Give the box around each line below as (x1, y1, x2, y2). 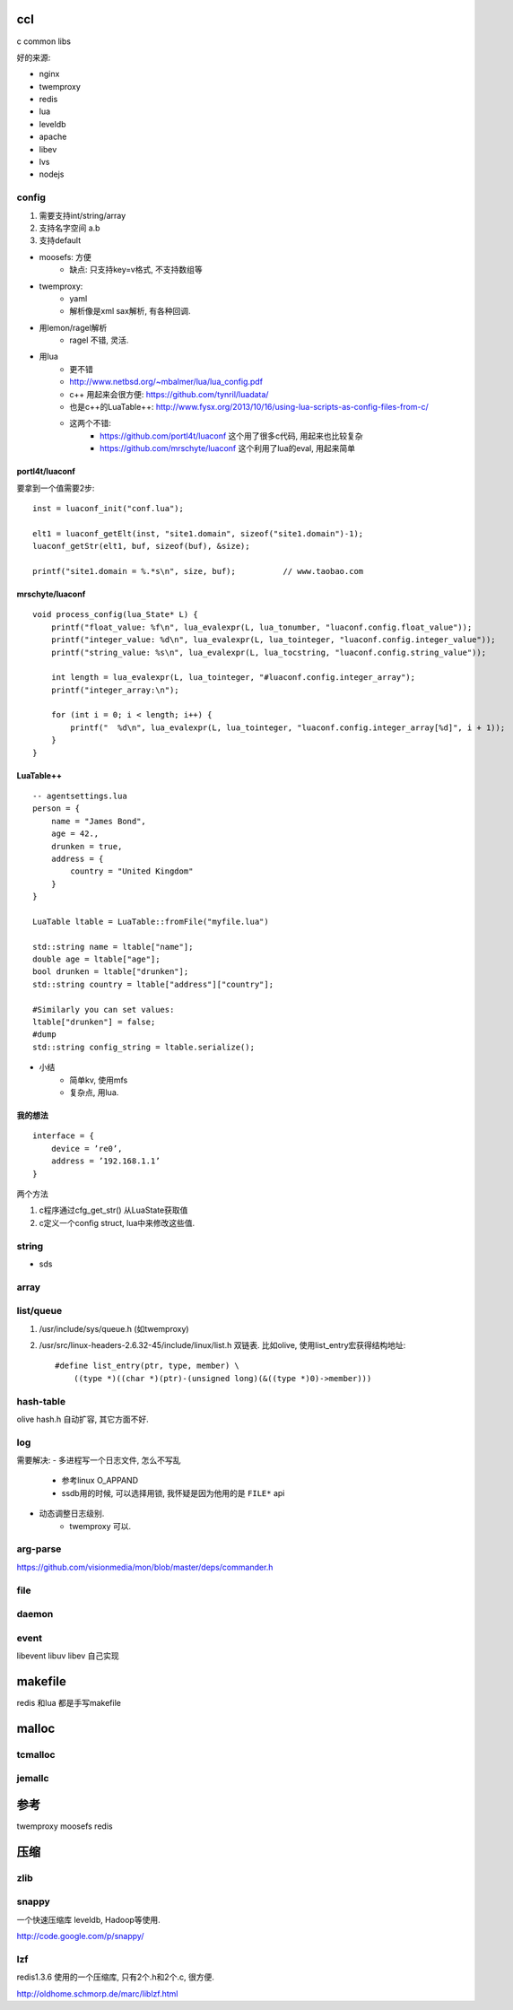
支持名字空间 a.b (39, 222, 100, 233)
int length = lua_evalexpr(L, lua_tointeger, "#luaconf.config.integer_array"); (50, 673, 416, 683)
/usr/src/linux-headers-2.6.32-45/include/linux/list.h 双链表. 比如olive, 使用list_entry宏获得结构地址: (39, 1339, 406, 1350)
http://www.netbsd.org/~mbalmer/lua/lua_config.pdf (69, 377, 264, 387)
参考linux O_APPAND (61, 1475, 139, 1486)
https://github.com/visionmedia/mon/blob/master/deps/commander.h (16, 1562, 274, 1572)
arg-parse (16, 1543, 62, 1555)
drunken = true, (50, 841, 123, 851)
